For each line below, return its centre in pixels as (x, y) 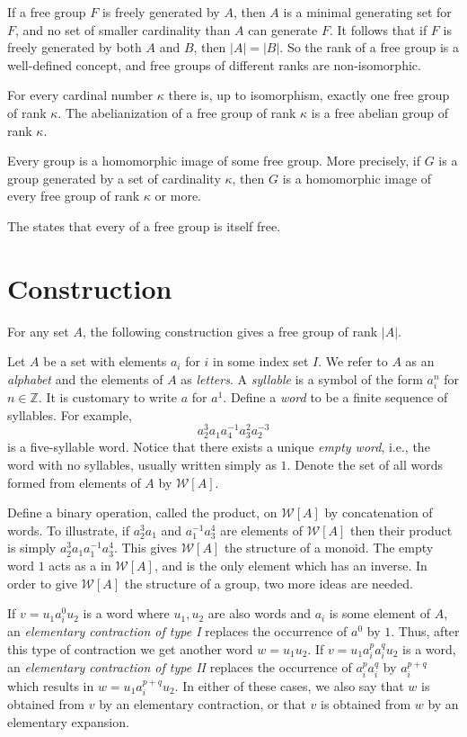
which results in (51, 685)
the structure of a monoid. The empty (329, 548)
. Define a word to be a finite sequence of (335, 397)
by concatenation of (379, 512)
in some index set (261, 361)
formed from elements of (74, 482)
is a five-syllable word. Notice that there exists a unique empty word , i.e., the (219, 447)
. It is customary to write (108, 397)
